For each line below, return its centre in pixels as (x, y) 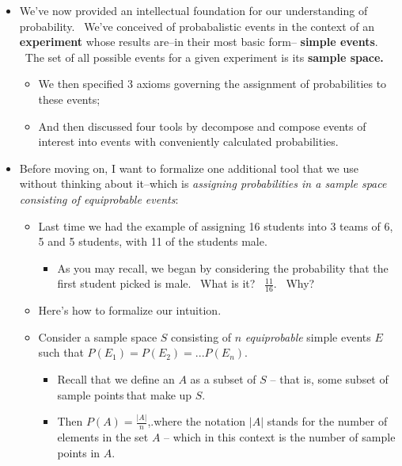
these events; (69, 99)
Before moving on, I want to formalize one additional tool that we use (189, 168)
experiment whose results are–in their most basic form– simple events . (199, 42)
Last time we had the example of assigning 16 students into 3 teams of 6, (216, 225)
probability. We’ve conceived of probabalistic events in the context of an (197, 26)
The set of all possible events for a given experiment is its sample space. (204, 57)
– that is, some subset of (329, 378)
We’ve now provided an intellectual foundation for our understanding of (193, 10)
